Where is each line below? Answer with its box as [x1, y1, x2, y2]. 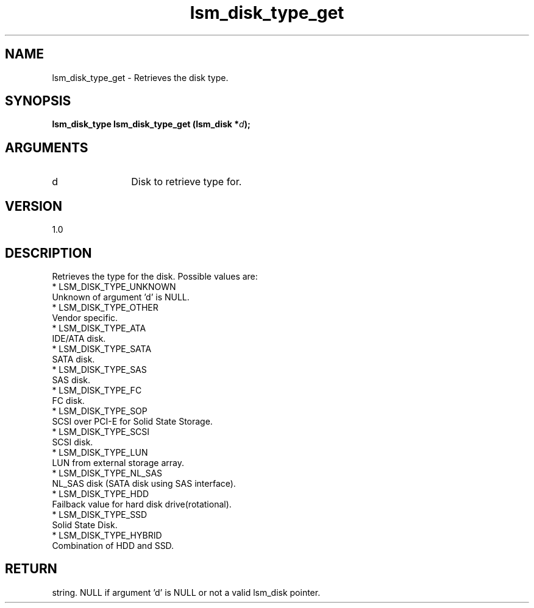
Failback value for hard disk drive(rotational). [52, 498, 232, 509]
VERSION [5, 198, 63, 214]
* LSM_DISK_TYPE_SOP [52, 405, 148, 416]
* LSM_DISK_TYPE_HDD [52, 488, 149, 499]
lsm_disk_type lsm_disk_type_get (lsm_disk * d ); [52, 119, 251, 130]
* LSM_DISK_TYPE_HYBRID [52, 529, 162, 540]
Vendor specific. [52, 312, 118, 323]
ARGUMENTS [5, 140, 88, 155]
